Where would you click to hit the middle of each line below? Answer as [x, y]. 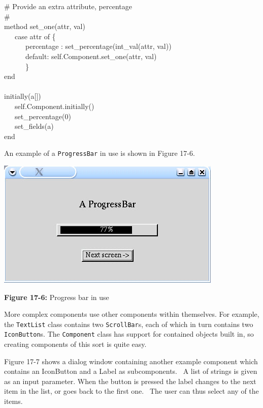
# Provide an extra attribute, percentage [68, 6]
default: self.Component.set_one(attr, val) [91, 56]
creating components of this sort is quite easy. [75, 344]
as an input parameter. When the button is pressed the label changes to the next [130, 381]
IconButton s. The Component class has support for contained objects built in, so [129, 334]
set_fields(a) [34, 126]
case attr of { [35, 36]
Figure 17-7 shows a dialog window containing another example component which [131, 361]
